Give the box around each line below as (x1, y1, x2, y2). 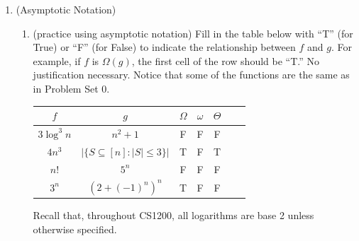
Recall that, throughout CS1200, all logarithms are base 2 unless (33, 208, 314, 223)
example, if (33, 53, 81, 68)
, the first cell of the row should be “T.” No (131, 53, 319, 68)
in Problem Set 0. (33, 81, 110, 95)
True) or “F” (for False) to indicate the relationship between (33, 40, 296, 54)
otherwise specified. (33, 222, 117, 237)
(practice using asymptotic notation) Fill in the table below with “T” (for (33, 25, 353, 40)
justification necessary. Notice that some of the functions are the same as (33, 67, 350, 82)
